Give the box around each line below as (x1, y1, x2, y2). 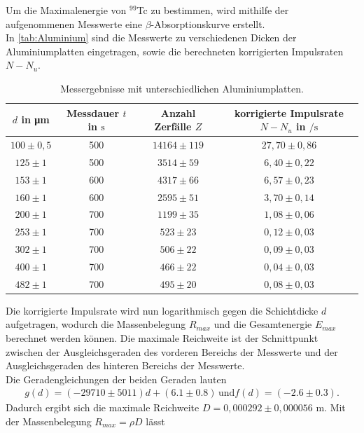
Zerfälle (154, 119, 192, 134)
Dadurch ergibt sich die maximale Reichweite (6, 400, 199, 415)
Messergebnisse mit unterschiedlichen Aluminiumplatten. (60, 81, 304, 95)
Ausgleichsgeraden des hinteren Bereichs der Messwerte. (6, 358, 245, 373)
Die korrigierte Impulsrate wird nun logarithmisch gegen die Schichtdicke (6, 303, 318, 317)
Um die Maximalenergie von (6, 3, 127, 17)
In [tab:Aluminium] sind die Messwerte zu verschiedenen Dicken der (6, 30, 297, 45)
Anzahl (160, 105, 196, 120)
